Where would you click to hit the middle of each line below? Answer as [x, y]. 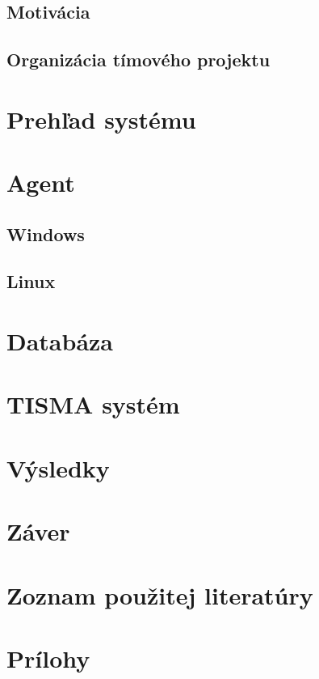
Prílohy [48, 658]
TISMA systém [93, 404]
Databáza [60, 341]
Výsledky [58, 467]
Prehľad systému [101, 119]
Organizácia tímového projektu [139, 59]
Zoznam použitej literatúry [160, 594]
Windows [46, 233]
